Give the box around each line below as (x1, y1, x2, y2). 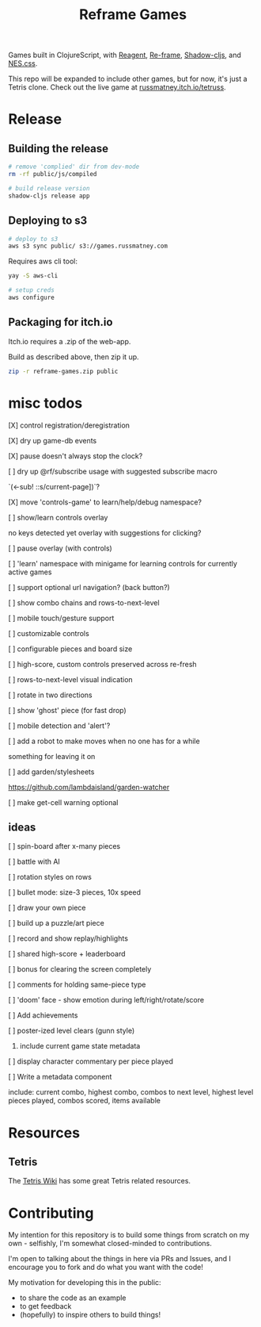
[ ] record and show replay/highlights (8, 934, 129, 943)
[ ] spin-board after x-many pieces (8, 842, 121, 851)
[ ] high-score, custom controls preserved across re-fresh (8, 659, 197, 669)
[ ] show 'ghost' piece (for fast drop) (8, 705, 127, 715)
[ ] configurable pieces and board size (8, 644, 133, 654)
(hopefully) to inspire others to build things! (19, 1310, 161, 1320)
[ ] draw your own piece (8, 903, 86, 913)
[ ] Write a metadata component (8, 1072, 112, 1082)
